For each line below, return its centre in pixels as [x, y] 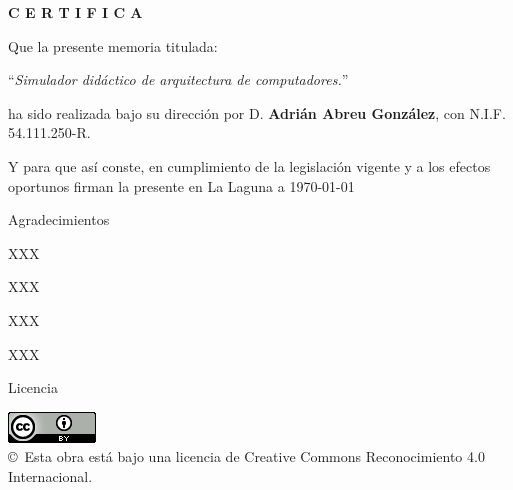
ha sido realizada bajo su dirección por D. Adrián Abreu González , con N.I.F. [257, 112]
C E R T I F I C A [75, 12]
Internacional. [50, 475]
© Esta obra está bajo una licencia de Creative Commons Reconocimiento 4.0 [246, 456]
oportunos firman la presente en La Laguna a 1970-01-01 [181, 185]
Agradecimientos [59, 219]
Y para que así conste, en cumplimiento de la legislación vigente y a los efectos [249, 165]
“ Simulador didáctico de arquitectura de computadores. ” [178, 79]
